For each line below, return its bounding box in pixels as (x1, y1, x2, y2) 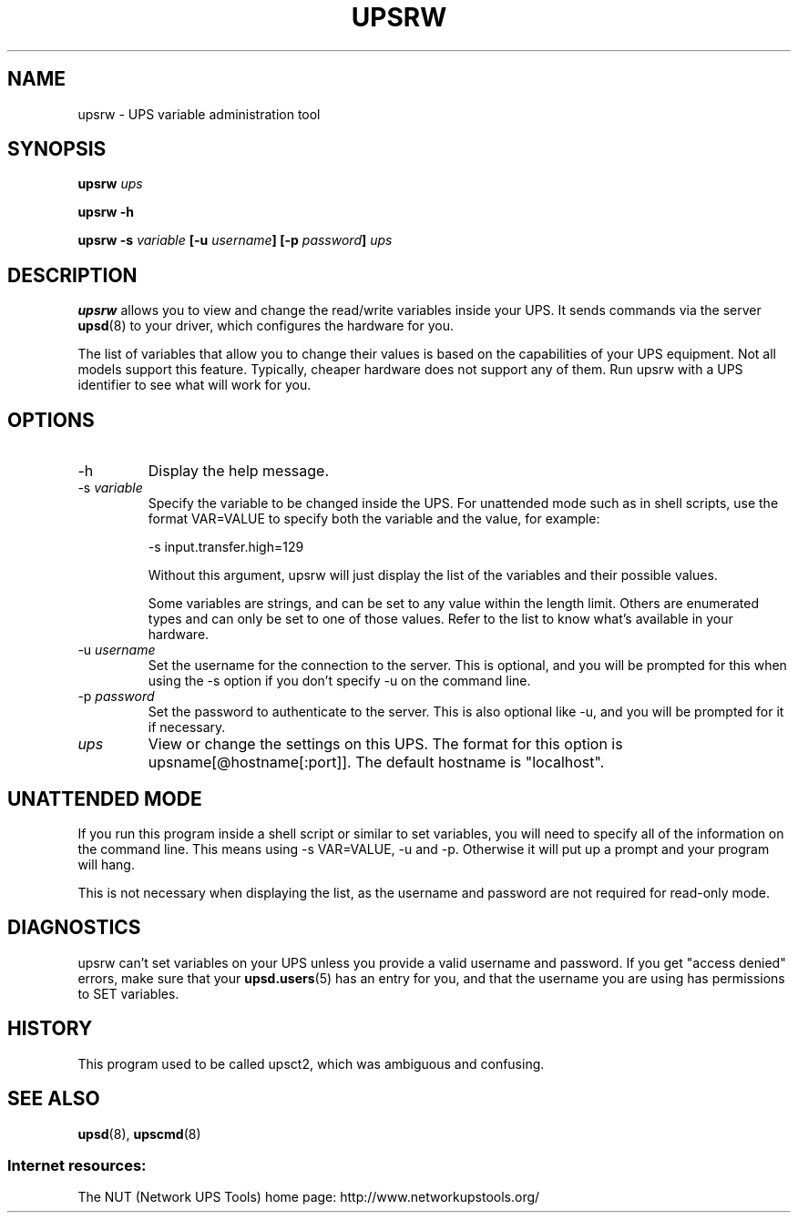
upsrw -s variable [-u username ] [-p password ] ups (77, 232, 393, 249)
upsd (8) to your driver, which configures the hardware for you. (77, 318, 454, 334)
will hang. (77, 856, 135, 872)
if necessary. (148, 719, 226, 736)
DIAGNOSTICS (7, 916, 141, 940)
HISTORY (7, 1017, 93, 1041)
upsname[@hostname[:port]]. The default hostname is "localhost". (148, 753, 605, 772)
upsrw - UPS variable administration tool (77, 106, 321, 122)
